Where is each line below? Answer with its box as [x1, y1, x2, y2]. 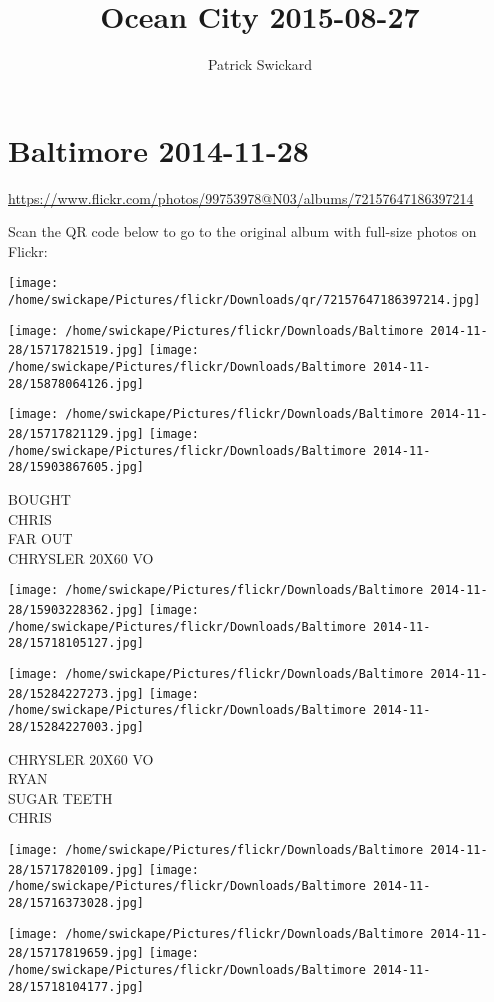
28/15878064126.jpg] [8, 376, 145, 391]
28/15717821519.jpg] [8, 343, 145, 358]
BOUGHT [8, 489, 71, 509]
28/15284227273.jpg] [8, 686, 145, 701]
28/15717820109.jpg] [8, 862, 145, 877]
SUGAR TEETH [8, 787, 113, 808]
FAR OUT [8, 528, 73, 549]
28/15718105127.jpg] [8, 636, 145, 651]
